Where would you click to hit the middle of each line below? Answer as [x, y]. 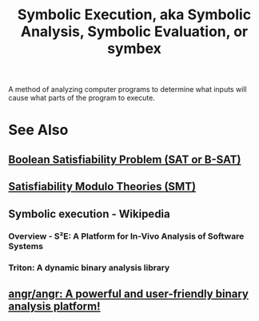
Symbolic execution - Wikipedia [89, 214]
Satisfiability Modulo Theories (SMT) [102, 186]
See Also [38, 130]
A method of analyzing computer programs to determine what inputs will [128, 89]
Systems [26, 247]
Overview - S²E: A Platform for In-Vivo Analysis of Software [126, 236]
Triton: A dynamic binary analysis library [89, 267]
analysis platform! [55, 306]
